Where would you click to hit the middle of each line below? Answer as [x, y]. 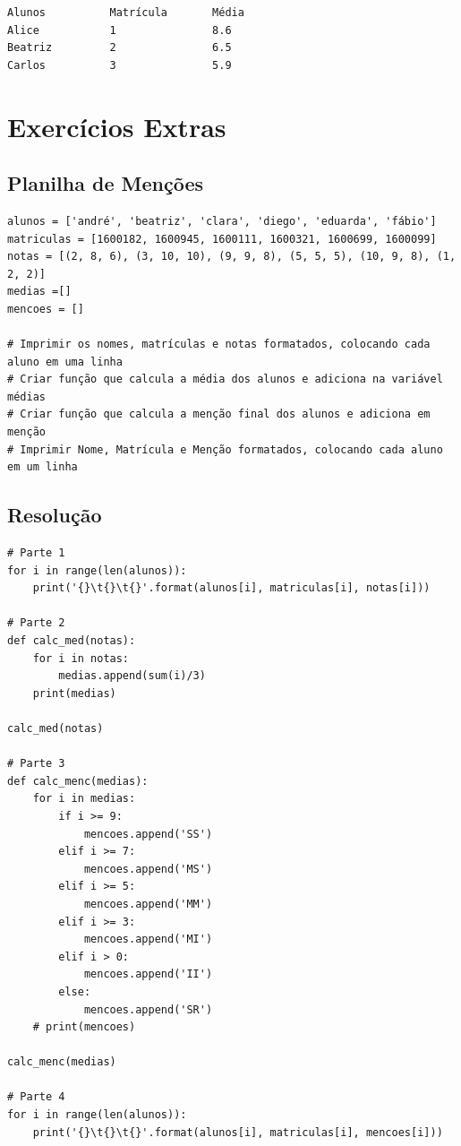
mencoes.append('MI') [148, 939]
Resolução [55, 515]
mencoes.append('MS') [148, 869]
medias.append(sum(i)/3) [132, 676]
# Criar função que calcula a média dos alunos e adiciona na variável [225, 379]
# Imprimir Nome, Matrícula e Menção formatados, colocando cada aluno [225, 449]
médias [26, 396]
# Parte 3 [36, 764]
